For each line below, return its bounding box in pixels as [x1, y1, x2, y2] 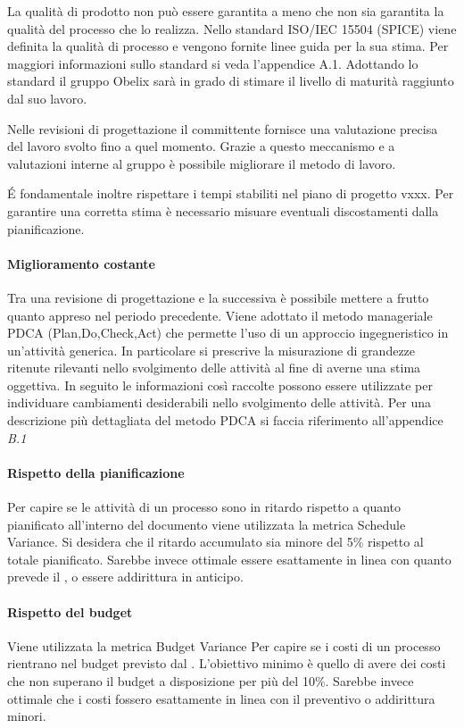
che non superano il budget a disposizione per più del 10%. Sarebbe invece [7, 672, 414, 690]
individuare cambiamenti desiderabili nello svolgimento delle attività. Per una [7, 393, 431, 412]
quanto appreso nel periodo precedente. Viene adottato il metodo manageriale [7, 305, 433, 324]
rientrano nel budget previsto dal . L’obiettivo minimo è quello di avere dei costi [7, 654, 446, 673]
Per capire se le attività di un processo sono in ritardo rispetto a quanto [7, 498, 402, 516]
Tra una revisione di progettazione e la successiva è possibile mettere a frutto [7, 288, 429, 306]
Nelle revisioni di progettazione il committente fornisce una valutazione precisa [7, 119, 438, 138]
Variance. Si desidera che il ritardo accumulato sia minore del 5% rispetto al [7, 532, 424, 551]
